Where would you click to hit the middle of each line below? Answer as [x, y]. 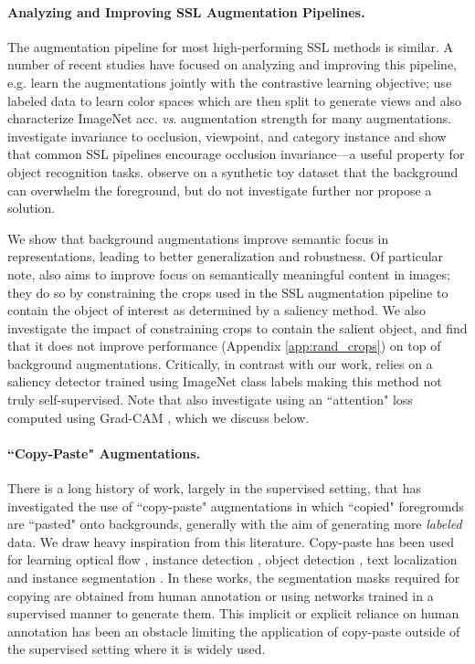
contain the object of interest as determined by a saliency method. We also [217, 310]
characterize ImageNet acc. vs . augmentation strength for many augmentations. [230, 118]
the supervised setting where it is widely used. [137, 649]
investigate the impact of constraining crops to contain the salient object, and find [237, 327]
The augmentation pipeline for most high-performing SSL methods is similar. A [230, 46]
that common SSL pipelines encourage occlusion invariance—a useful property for [236, 154]
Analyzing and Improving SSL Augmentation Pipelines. [186, 11]
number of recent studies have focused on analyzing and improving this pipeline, [232, 64]
